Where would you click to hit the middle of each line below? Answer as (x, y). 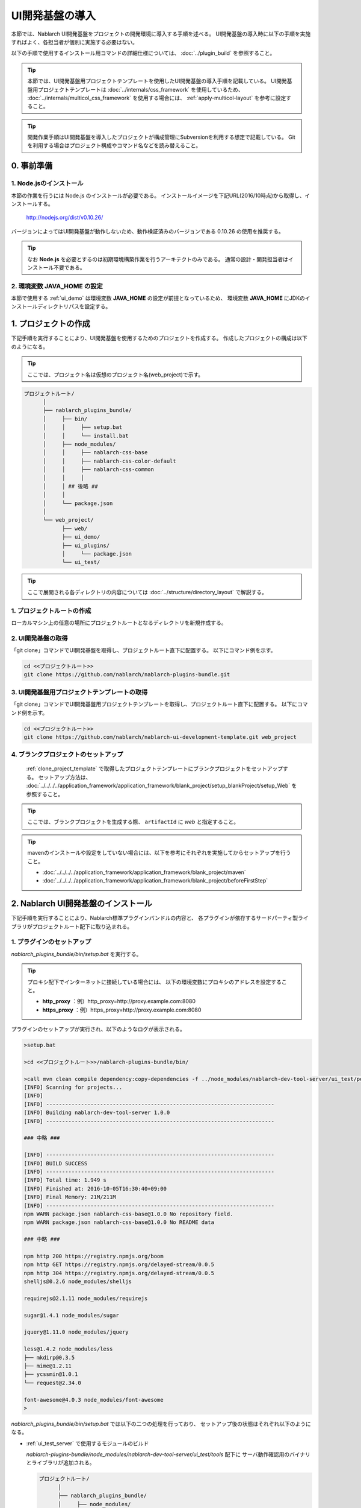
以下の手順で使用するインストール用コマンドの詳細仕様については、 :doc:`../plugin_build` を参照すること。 (143, 53)
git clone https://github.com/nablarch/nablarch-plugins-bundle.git (127, 675)
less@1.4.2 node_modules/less (68, 1349)
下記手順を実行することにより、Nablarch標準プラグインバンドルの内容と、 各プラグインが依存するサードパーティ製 (154, 918)
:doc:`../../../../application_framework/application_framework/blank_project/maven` (144, 872)
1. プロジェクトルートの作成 (51, 610)
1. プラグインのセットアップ (51, 942)
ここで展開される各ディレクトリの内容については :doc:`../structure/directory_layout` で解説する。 (147, 592)
